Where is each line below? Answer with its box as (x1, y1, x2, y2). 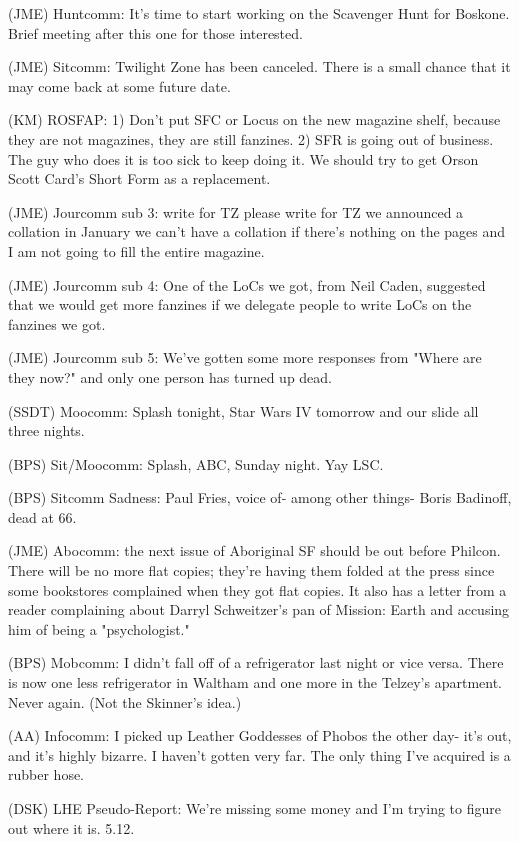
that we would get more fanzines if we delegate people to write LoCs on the (8, 294, 472, 315)
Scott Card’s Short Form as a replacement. (8, 168, 271, 189)
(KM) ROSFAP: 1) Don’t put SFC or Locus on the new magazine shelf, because (8, 109, 501, 130)
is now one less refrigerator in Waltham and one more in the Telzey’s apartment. (8, 672, 503, 693)
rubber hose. (8, 764, 85, 785)
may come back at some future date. (8, 75, 231, 96)
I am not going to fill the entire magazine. (8, 240, 265, 261)
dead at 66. (8, 506, 77, 527)
